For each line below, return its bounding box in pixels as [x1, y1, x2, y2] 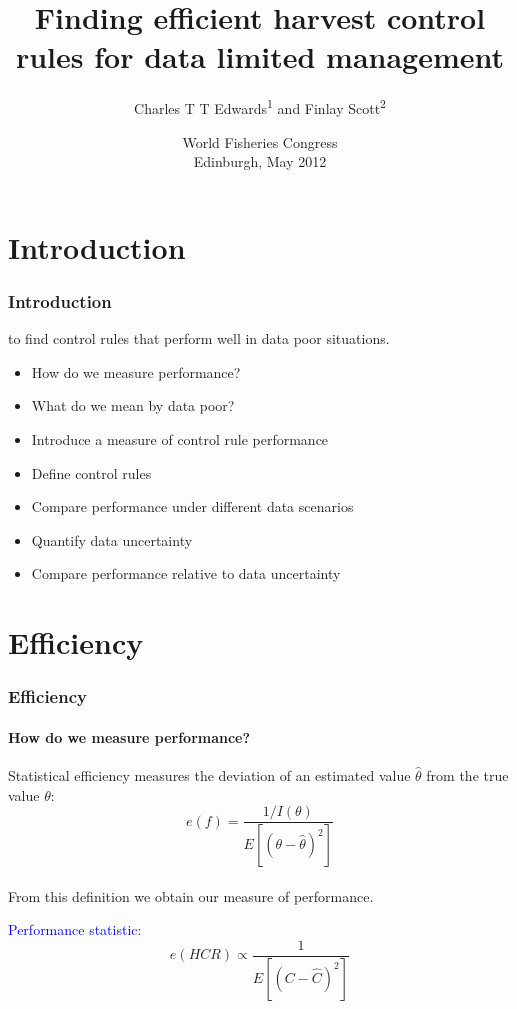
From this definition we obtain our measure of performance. [8, 885, 374, 906]
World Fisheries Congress [182, 131, 338, 152]
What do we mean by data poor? [31, 395, 235, 416]
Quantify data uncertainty [31, 529, 193, 550]
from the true [426, 764, 509, 785]
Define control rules [31, 462, 152, 483]
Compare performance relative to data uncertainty [31, 563, 341, 584]
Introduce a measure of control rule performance [31, 428, 329, 449]
